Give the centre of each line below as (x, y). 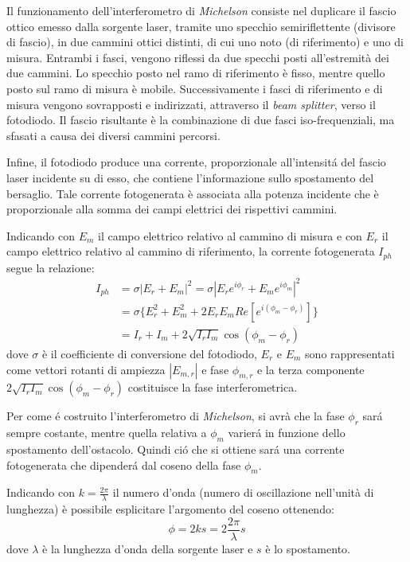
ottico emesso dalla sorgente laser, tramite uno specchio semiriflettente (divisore (201, 26)
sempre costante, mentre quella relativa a (107, 433)
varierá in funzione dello (287, 433)
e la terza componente (310, 369)
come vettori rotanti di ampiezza (86, 369)
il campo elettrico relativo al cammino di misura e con (230, 235)
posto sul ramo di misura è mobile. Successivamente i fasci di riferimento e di (195, 88)
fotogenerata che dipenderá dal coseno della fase (124, 464)
